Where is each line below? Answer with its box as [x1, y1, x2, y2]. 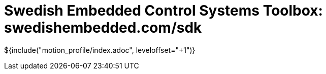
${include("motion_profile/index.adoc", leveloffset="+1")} [4, 45, 195, 54]
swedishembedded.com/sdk [4, 19, 202, 36]
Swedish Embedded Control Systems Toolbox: [4, 2, 323, 19]
